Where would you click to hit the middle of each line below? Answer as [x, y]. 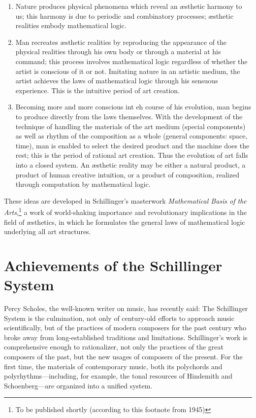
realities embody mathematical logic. [71, 25]
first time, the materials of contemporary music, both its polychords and [113, 366]
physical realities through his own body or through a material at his [118, 52]
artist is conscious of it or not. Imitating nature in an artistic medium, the [128, 71]
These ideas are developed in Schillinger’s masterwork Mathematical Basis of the [125, 200]
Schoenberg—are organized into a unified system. [78, 385]
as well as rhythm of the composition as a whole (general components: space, [131, 136]
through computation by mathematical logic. [83, 184]
